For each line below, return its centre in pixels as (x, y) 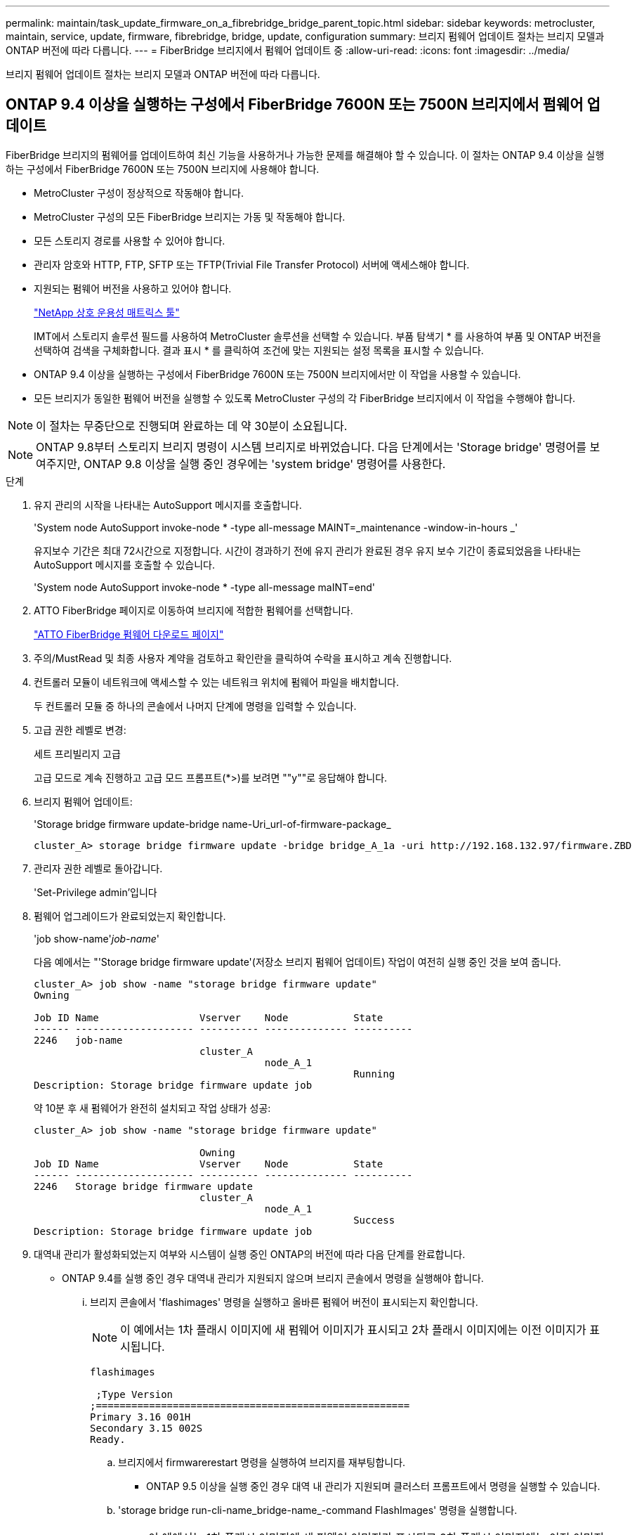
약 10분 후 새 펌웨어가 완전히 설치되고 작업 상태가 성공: (152, 1108)
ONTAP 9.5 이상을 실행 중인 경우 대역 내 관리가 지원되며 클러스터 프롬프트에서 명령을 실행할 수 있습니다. (373, 1486)
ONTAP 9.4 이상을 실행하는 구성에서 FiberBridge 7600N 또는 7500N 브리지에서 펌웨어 (295, 105)
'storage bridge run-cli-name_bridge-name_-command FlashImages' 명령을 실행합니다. (318, 1510)
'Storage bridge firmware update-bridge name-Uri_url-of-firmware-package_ (212, 824)
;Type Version (134, 1394)
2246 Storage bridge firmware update (143, 1186)
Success (374, 1220)
